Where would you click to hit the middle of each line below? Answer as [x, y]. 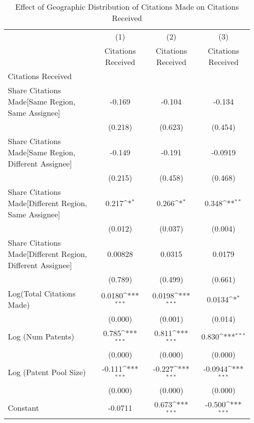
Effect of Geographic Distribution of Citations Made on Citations [127, 7]
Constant [23, 407]
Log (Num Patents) [41, 337]
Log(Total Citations [42, 293]
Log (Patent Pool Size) [47, 372]
